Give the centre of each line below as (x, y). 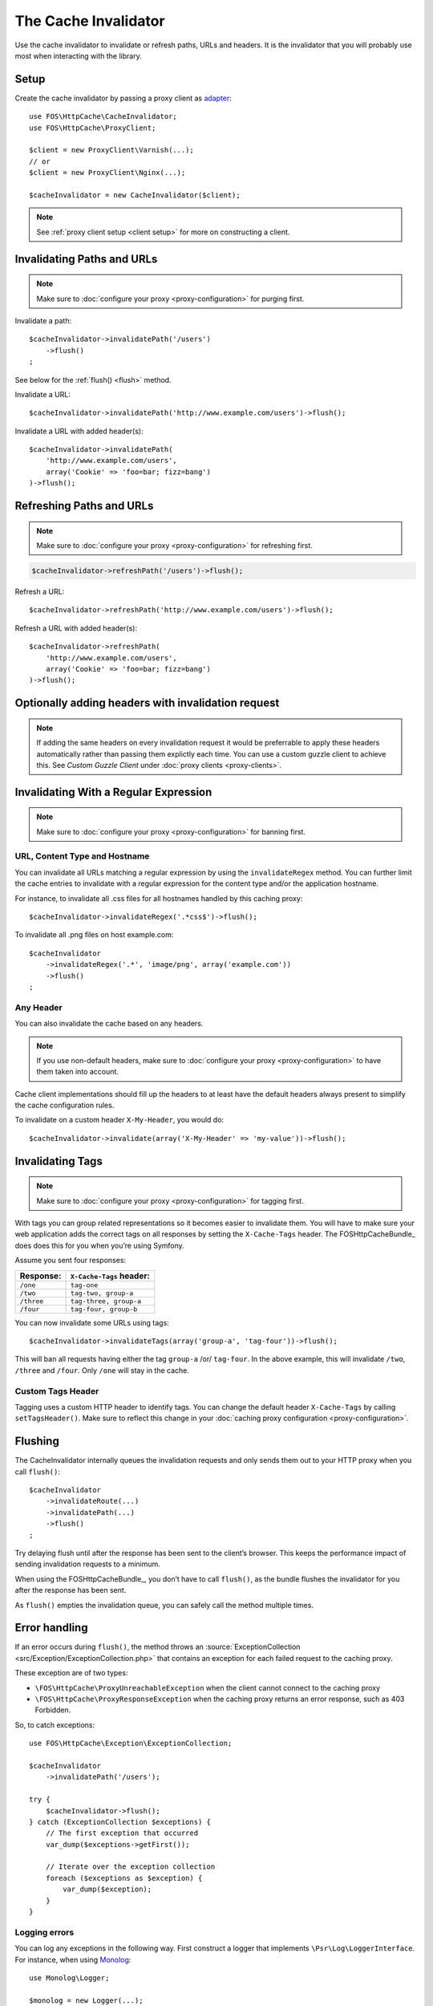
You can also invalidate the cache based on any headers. (109, 1024)
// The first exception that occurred (122, 1833)
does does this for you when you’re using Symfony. (99, 1245)
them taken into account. (78, 1072)
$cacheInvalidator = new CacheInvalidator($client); (135, 195)
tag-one (84, 1285)
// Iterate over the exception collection (130, 1867)
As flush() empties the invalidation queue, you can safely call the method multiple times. (164, 1605)
